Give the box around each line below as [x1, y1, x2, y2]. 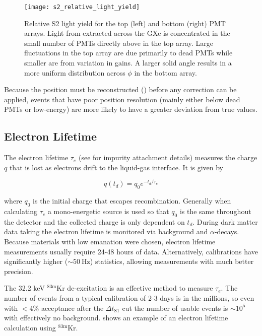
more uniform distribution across [24, 67, 125, 78]
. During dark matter [192, 216, 258, 227]
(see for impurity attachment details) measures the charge [79, 152, 257, 163]
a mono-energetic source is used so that [47, 206, 169, 217]
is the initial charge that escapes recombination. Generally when [33, 195, 231, 206]
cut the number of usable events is [122, 302, 228, 313]
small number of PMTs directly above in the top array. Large [24, 37, 213, 48]
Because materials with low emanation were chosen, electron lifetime [4, 236, 216, 247]
